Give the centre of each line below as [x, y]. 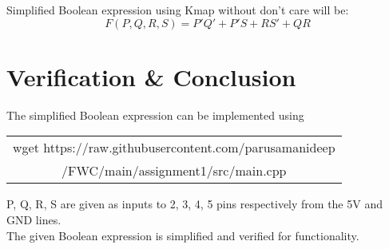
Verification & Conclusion [151, 76]
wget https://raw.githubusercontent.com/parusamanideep [174, 148]
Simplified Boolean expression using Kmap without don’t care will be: [178, 10]
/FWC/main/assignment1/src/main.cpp [174, 171]
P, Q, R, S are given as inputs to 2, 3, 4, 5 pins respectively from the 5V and [194, 204]
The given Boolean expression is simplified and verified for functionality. [183, 235]
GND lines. [34, 219]
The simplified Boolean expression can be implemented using [155, 115]
